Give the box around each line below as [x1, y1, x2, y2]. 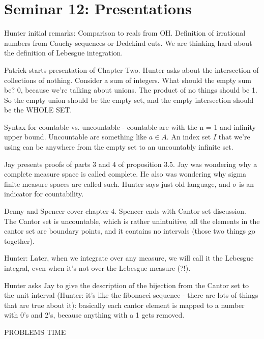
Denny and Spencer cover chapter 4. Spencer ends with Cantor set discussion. [4, 206, 246, 216]
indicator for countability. [4, 188, 84, 199]
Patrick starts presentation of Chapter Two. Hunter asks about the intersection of [4, 64, 259, 75]
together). [4, 235, 35, 246]
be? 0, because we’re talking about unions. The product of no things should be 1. [4, 84, 257, 95]
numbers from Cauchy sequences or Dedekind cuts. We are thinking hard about [4, 37, 252, 48]
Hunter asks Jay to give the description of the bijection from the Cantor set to [4, 279, 249, 290]
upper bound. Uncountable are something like [4, 131, 147, 142]
